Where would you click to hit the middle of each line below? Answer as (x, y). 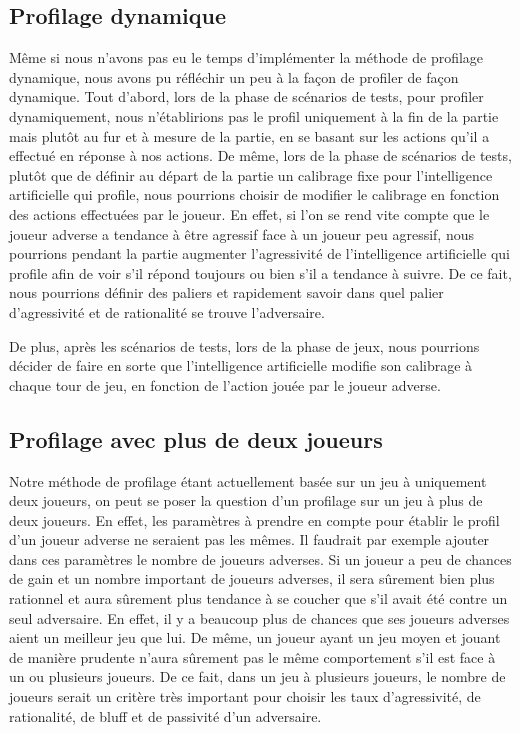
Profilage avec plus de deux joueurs (196, 438)
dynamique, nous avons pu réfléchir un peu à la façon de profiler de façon (234, 76)
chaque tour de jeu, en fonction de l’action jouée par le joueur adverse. (225, 384)
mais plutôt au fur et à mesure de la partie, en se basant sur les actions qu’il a (249, 135)
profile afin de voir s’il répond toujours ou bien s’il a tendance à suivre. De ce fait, (260, 272)
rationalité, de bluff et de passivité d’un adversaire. (165, 715)
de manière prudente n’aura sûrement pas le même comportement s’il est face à (252, 656)
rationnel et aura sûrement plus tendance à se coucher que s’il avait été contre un (258, 598)
